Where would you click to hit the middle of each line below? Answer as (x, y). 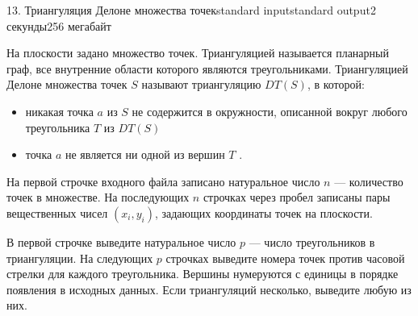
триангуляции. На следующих (80, 258)
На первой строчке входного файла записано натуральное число (163, 181)
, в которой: (336, 84)
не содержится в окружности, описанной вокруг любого (270, 111)
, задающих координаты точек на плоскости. (263, 212)
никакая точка (59, 111)
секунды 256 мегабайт (59, 25)
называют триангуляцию (201, 84)
